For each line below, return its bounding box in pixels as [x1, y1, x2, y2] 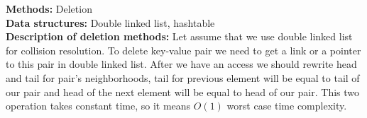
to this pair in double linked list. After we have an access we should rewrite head [6, 57, 357, 71]
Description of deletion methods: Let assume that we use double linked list [6, 29, 353, 44]
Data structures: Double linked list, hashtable [6, 15, 215, 30]
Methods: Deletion [6, 1, 92, 16]
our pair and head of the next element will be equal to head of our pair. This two [6, 84, 360, 99]
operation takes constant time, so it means [6, 98, 191, 113]
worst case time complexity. [226, 98, 347, 113]
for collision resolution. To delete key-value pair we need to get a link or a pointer [6, 42, 361, 57]
